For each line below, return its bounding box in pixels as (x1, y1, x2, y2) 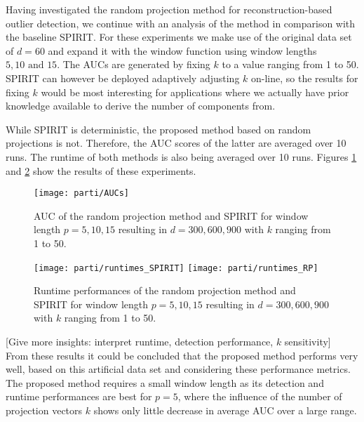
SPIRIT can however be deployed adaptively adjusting (6, 70, 240, 85)
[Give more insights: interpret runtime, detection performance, (6, 334, 274, 348)
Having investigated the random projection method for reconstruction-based (6, 2, 332, 16)
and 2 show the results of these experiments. (6, 163, 196, 178)
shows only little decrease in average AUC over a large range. (93, 402, 357, 417)
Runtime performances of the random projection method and (34, 283, 296, 298)
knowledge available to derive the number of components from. (6, 98, 276, 113)
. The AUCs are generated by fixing (57, 57, 210, 72)
